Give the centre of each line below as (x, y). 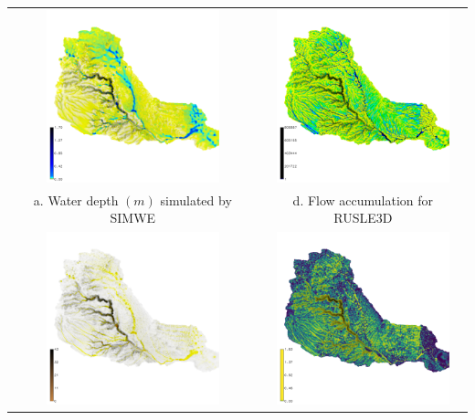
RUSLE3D (363, 218)
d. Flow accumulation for (363, 199)
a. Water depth (76, 199)
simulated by (196, 199)
